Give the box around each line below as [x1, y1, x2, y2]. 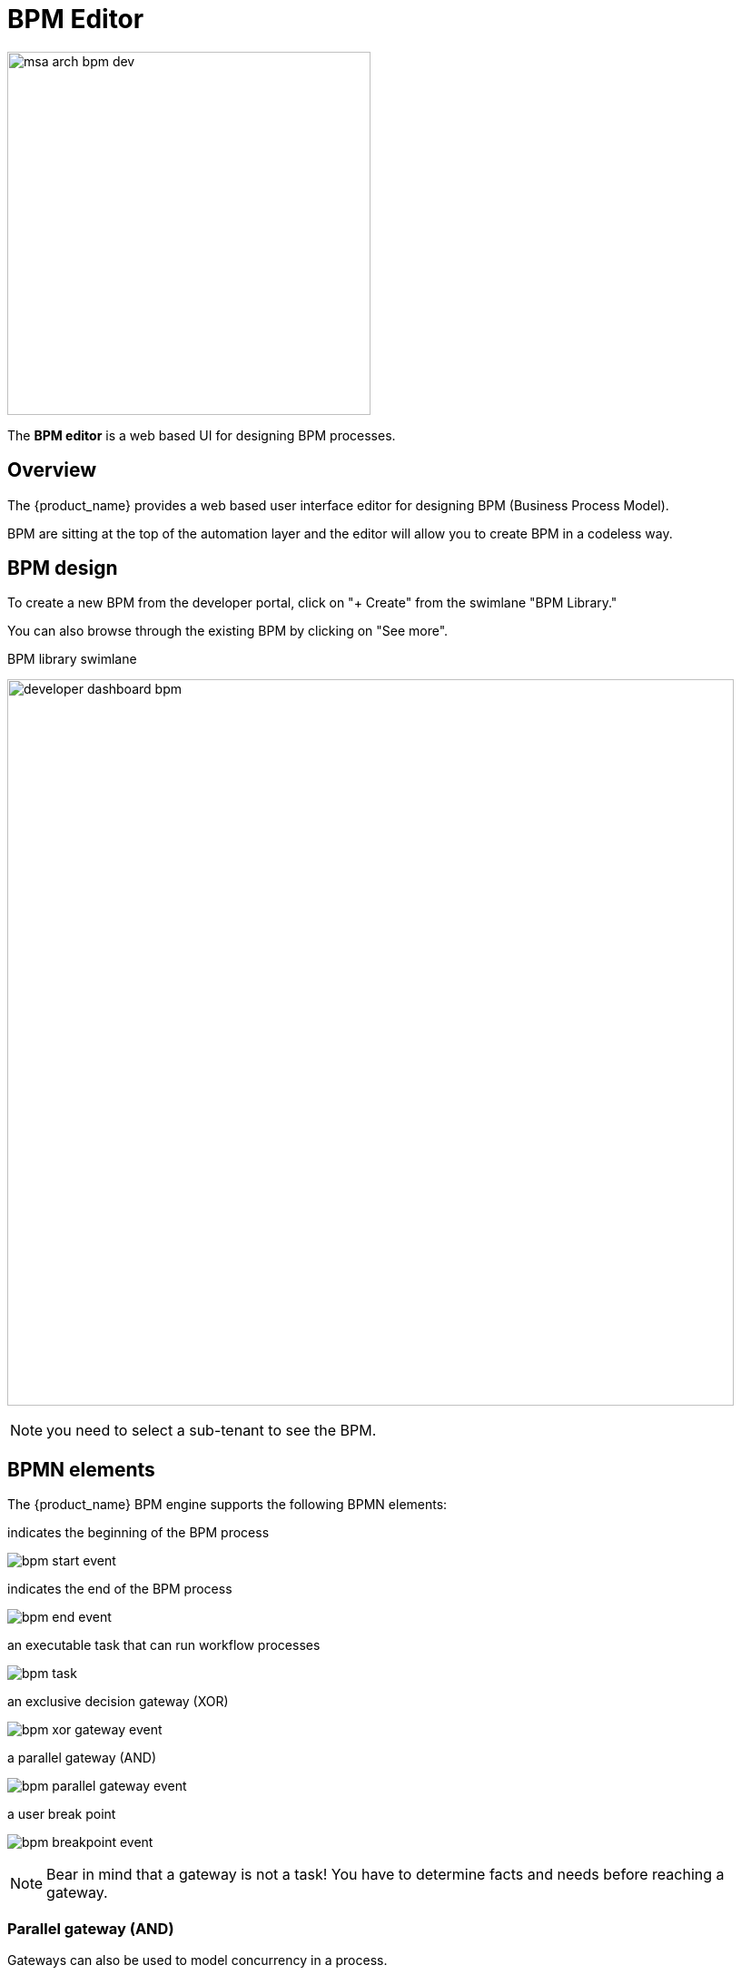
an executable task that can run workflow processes [7, 1637, 321, 1654]
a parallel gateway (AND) [7, 1750, 157, 1766]
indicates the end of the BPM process [7, 1581, 232, 1597]
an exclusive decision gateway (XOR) [7, 1694, 229, 1710]
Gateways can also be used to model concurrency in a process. [7, 1952, 388, 1969]
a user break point [7, 1806, 116, 1822]
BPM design [7, 557, 118, 580]
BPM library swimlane [7, 651, 137, 667]
